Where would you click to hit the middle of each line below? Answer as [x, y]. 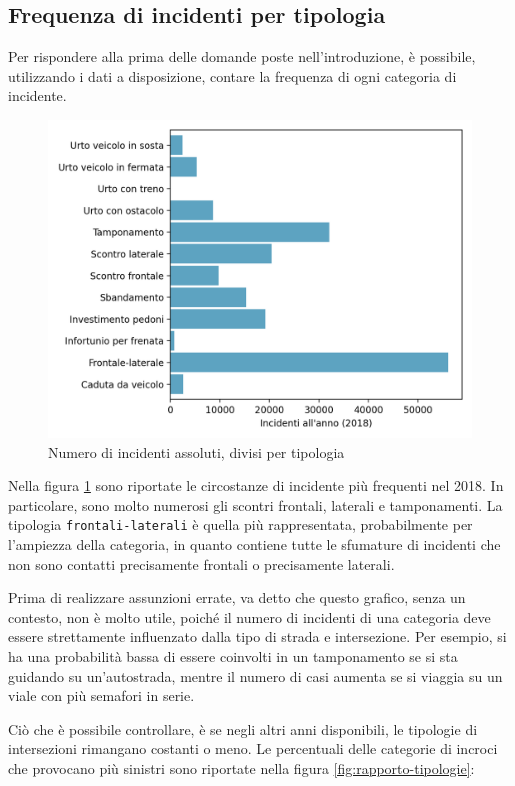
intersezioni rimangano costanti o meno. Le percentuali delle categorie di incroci [253, 748]
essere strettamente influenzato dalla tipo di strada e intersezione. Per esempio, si [257, 636]
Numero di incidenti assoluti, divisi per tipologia [196, 451]
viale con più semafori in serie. [101, 695]
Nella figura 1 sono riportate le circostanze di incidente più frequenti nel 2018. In [256, 485]
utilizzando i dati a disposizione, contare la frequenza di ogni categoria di [232, 75]
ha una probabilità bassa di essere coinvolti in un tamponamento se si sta [233, 655]
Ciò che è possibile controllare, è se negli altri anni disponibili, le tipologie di [243, 728]
